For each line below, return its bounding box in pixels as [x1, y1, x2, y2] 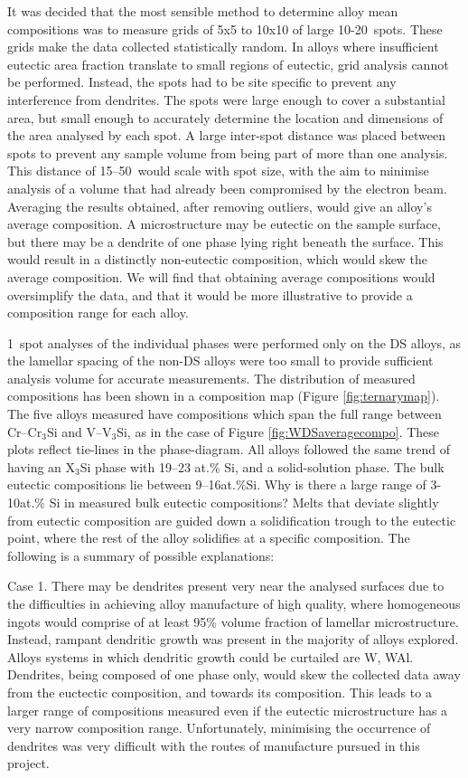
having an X [7, 457, 76, 476]
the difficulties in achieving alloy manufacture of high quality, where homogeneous [7, 594, 461, 612]
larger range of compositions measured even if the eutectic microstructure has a [7, 700, 448, 719]
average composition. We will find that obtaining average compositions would [7, 267, 435, 286]
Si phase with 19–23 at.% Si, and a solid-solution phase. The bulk [80, 457, 445, 476]
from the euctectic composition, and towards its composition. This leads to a [7, 682, 432, 701]
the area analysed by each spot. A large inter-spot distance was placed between [7, 126, 446, 145]
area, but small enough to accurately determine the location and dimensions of [7, 108, 444, 127]
